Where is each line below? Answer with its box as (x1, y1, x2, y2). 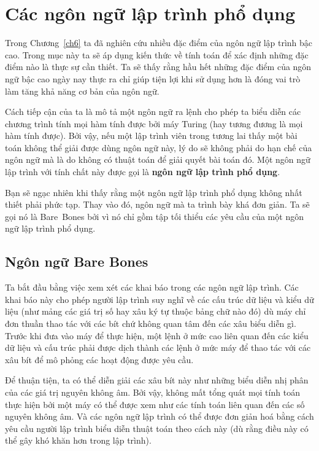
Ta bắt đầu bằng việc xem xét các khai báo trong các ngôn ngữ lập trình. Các (5, 281, 299, 294)
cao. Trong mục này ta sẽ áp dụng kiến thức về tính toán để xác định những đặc (5, 48, 309, 61)
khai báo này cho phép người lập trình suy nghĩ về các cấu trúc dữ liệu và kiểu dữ (5, 292, 314, 305)
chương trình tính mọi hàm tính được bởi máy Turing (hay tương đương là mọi (5, 117, 303, 130)
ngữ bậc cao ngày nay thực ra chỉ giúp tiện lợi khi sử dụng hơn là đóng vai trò (5, 72, 301, 85)
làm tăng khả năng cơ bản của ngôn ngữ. (5, 84, 159, 97)
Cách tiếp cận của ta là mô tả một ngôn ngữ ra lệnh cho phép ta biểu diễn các (5, 105, 301, 118)
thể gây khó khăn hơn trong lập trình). (5, 434, 152, 447)
